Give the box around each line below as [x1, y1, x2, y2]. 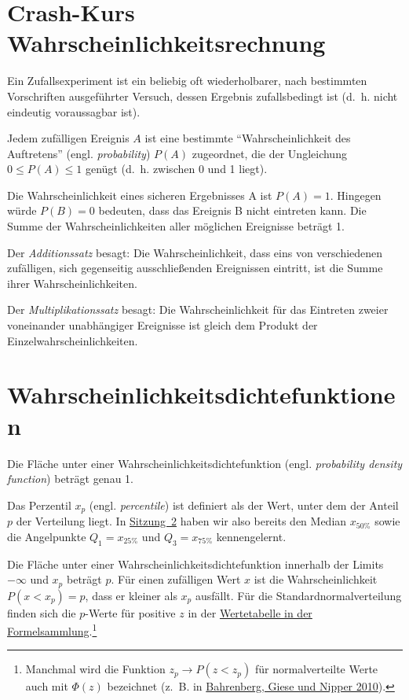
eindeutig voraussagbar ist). [7, 103, 141, 120]
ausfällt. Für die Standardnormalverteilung [195, 587, 402, 603]
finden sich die [7, 604, 76, 621]
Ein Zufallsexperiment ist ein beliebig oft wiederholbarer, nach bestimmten [7, 72, 367, 89]
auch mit [25, 678, 68, 694]
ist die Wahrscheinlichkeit [254, 571, 378, 588]
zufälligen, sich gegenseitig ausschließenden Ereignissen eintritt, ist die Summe [7, 260, 383, 276]
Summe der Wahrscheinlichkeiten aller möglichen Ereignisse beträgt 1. [7, 218, 345, 234]
